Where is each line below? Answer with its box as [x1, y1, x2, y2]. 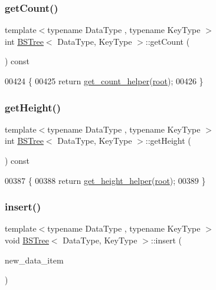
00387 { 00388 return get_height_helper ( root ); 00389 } [5, 174, 206, 186]
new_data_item [5, 253, 64, 266]
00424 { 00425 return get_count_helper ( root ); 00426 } [5, 75, 204, 87]
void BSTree [5, 234, 49, 246]
